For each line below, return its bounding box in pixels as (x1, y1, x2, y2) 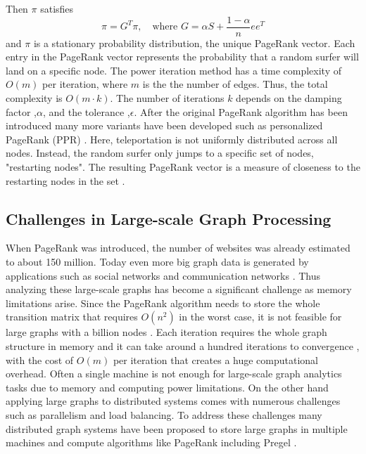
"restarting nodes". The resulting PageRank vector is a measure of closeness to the (6, 160, 360, 174)
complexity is (6, 91, 63, 105)
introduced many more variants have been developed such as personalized (6, 118, 323, 133)
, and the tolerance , (42, 104, 130, 119)
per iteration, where (42, 77, 128, 91)
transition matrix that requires (6, 309, 138, 324)
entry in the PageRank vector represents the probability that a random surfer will (6, 49, 359, 64)
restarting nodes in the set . (6, 173, 125, 188)
